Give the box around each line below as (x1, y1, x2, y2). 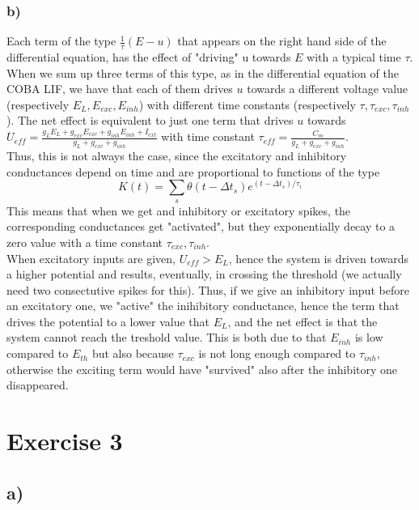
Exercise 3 (6, 424, 123, 457)
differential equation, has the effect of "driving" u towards (6, 49, 291, 66)
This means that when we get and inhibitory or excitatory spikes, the (6, 202, 351, 219)
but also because (91, 345, 174, 362)
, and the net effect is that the (227, 312, 378, 329)
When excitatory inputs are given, (6, 249, 176, 266)
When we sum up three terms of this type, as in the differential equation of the (6, 64, 399, 81)
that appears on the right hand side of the (177, 32, 387, 49)
